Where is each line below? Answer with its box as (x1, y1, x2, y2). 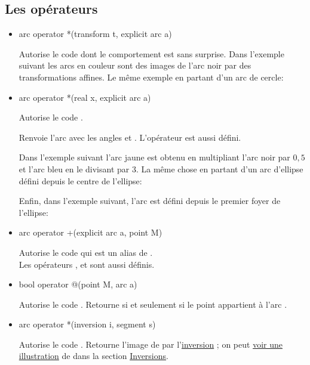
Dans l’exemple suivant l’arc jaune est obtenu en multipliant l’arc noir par (19, 151, 290, 163)
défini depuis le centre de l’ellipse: (19, 174, 142, 187)
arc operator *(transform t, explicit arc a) (19, 27, 172, 40)
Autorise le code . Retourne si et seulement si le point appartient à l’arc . (19, 298, 287, 310)
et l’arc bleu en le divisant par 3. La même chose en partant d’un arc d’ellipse (19, 162, 303, 175)
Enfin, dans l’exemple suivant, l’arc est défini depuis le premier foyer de (19, 194, 281, 207)
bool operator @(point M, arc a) (19, 278, 137, 290)
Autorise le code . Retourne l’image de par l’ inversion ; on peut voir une (19, 338, 283, 350)
